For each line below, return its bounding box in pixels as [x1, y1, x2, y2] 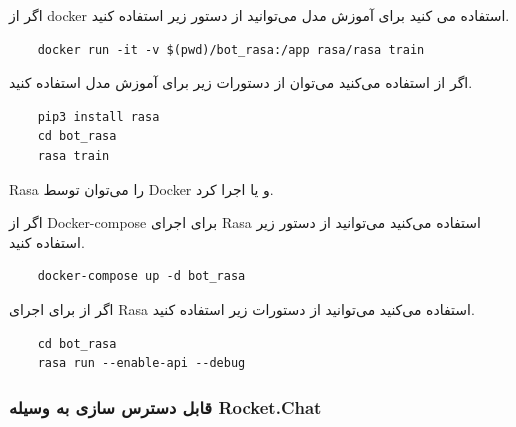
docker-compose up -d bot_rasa [37, 269, 246, 284]
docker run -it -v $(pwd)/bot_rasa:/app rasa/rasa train [37, 42, 425, 57]
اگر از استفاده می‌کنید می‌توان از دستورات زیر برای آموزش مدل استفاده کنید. [9, 72, 473, 93]
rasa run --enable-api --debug [37, 356, 246, 371]
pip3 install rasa [37, 109, 160, 124]
